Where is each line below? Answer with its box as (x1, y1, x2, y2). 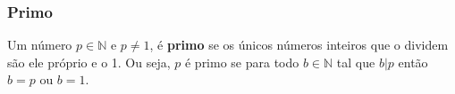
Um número (7, 35, 72, 54)
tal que (336, 52, 375, 71)
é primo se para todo (184, 52, 299, 71)
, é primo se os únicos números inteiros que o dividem (149, 35, 449, 54)
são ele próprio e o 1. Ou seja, (7, 52, 171, 71)
